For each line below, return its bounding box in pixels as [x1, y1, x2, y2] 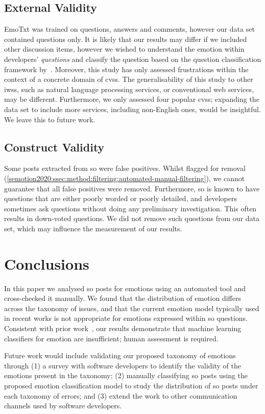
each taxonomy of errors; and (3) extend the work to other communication [4, 390, 237, 401]
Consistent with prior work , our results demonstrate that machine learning [4, 323, 242, 333]
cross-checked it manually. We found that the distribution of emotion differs [4, 293, 242, 303]
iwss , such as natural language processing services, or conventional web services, [4, 83, 254, 94]
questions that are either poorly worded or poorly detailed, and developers [4, 193, 237, 204]
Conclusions [4, 253, 89, 274]
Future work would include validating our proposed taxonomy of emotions [4, 350, 236, 361]
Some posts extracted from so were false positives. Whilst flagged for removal [4, 163, 246, 173]
